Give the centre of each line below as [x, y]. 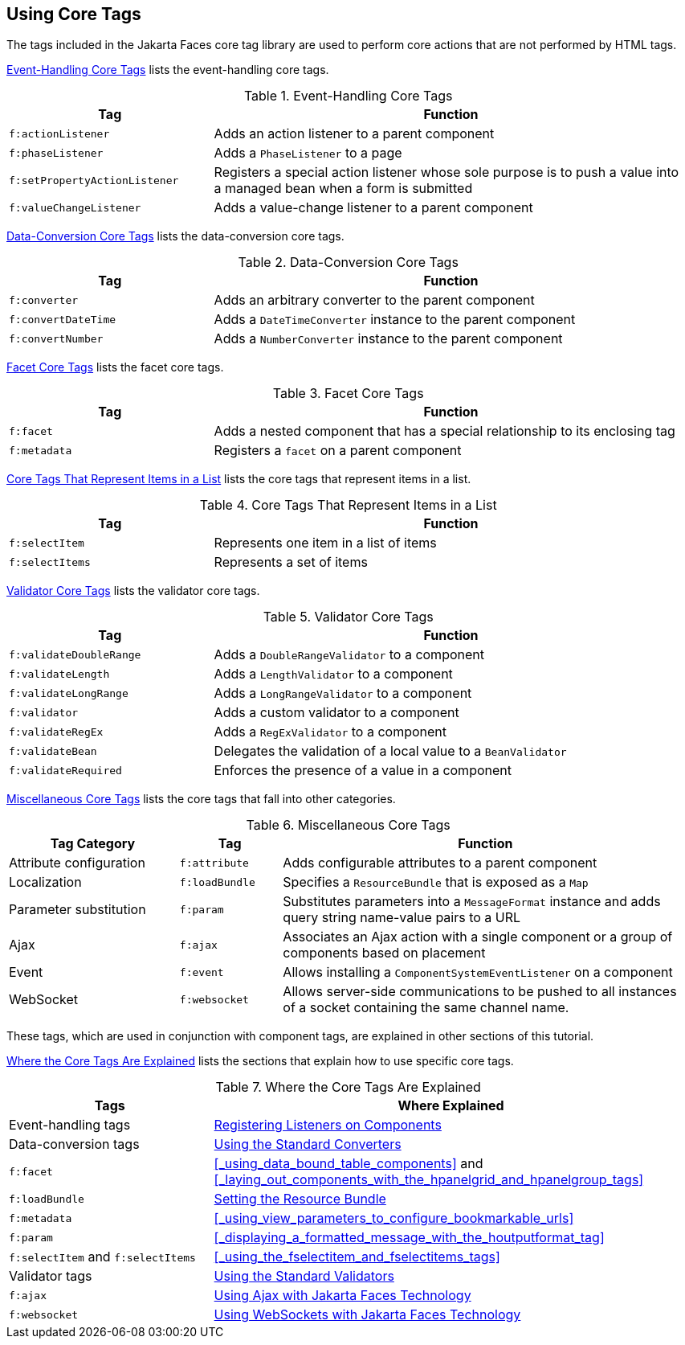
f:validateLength [59, 674]
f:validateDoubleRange [75, 654]
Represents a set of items [291, 562]
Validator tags [51, 1276]
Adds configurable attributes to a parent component [440, 863]
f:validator [44, 712]
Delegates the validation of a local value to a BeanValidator [390, 751]
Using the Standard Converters [308, 1144]
